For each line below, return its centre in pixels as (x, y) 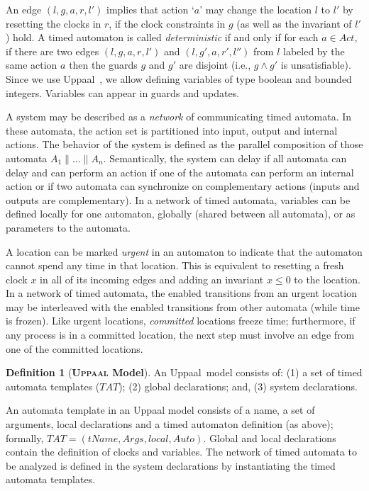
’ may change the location (256, 9)
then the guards (103, 65)
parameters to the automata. (68, 227)
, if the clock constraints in (167, 23)
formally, (25, 438)
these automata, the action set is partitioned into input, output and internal (172, 130)
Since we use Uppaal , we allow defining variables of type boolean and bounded (179, 78)
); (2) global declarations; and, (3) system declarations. (238, 386)
